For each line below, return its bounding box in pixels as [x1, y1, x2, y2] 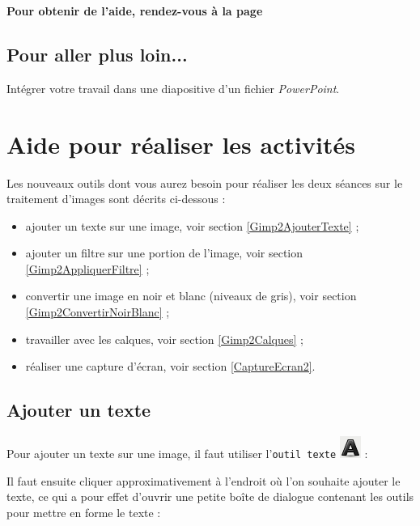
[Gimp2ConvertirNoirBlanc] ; [25, 303, 170, 320]
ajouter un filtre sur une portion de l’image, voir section [25, 244, 303, 261]
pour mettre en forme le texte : [6, 503, 161, 520]
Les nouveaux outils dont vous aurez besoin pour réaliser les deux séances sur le [6, 174, 403, 191]
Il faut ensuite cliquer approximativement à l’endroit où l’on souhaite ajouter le [6, 472, 401, 489]
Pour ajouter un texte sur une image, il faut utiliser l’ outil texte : [6, 445, 368, 462]
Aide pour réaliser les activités [6, 127, 355, 160]
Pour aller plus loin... [6, 41, 188, 66]
